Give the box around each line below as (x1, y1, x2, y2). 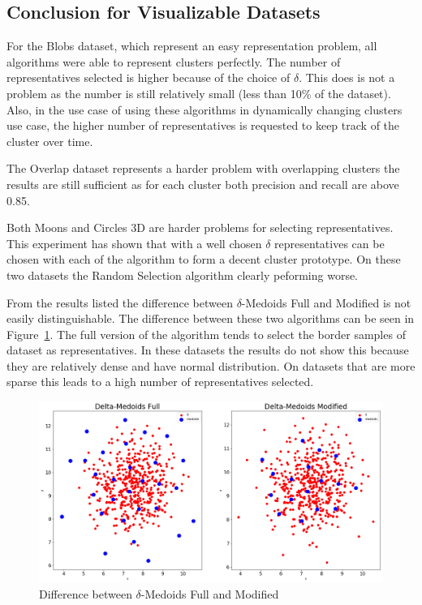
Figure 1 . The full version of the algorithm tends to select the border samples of (6, 325, 406, 342)
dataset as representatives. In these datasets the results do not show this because (6, 341, 409, 358)
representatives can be (274, 234, 385, 251)
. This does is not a (299, 69, 395, 86)
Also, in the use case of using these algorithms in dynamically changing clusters (6, 101, 403, 118)
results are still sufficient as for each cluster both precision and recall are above (6, 175, 399, 192)
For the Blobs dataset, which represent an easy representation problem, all (6, 37, 377, 54)
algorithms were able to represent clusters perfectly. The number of (6, 53, 341, 70)
